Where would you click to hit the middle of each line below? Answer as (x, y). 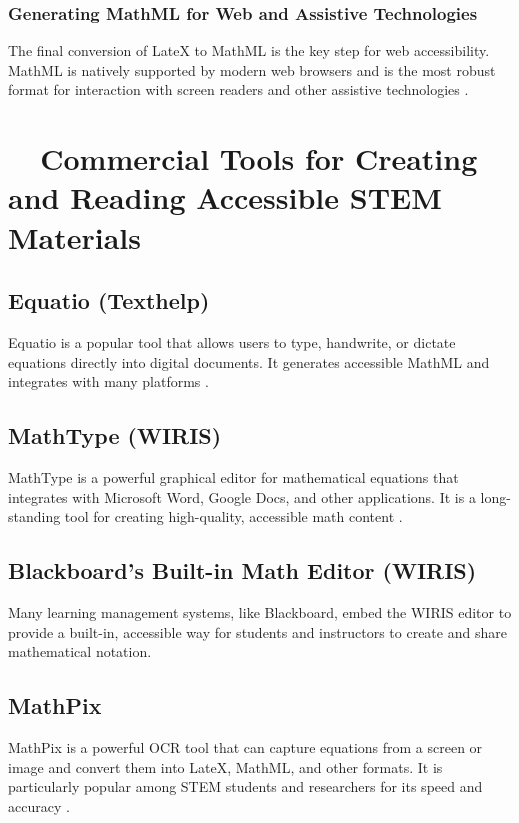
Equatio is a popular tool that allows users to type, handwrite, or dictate (232, 341)
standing (34, 516)
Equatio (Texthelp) (109, 300)
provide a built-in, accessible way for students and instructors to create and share (257, 631)
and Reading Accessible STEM (225, 197)
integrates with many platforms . (108, 381)
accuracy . (39, 805)
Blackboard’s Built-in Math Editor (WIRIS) (242, 570)
